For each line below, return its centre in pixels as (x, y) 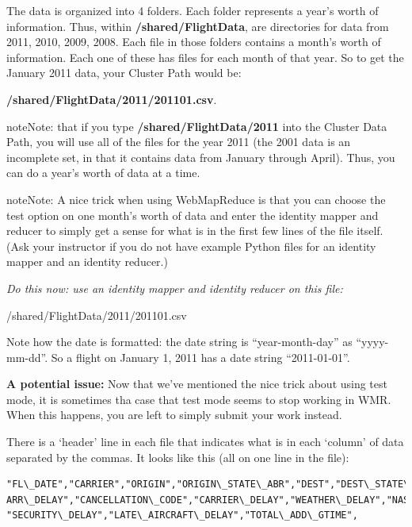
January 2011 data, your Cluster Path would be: (124, 73)
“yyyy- (372, 342)
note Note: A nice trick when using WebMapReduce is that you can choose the (196, 199)
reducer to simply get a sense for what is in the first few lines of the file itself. (195, 231)
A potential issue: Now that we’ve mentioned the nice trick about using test (197, 384)
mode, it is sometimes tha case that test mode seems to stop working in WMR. (199, 399)
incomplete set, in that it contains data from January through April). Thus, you (201, 157)
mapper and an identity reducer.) (87, 262)
